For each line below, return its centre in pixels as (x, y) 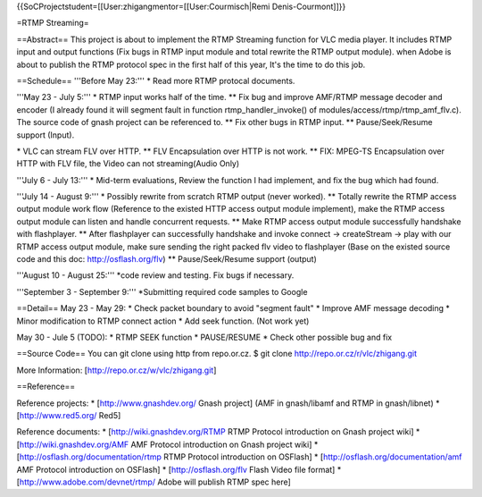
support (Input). (46, 135)
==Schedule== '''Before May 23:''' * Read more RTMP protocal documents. (156, 80)
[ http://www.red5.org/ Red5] (69, 415)
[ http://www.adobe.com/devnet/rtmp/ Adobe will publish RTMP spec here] (154, 482)
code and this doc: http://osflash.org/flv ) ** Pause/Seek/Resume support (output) (166, 259)
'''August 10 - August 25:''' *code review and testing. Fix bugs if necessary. (155, 275)
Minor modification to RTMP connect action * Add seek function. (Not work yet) (163, 321)
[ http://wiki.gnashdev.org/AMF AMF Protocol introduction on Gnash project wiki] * (167, 444)
